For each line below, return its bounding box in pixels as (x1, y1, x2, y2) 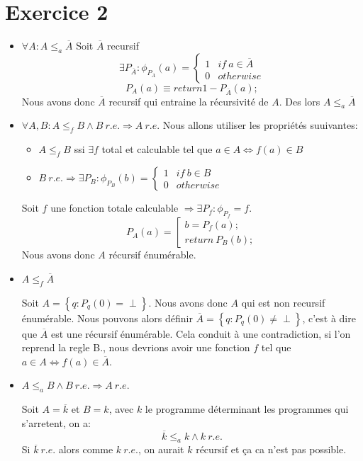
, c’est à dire (302, 310, 356, 325)
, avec (108, 402, 134, 416)
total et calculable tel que (101, 142, 213, 156)
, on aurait (138, 442, 184, 457)
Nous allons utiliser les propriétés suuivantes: (162, 118, 358, 132)
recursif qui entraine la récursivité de (108, 93, 269, 108)
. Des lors (279, 93, 320, 108)
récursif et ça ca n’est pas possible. (196, 442, 347, 457)
